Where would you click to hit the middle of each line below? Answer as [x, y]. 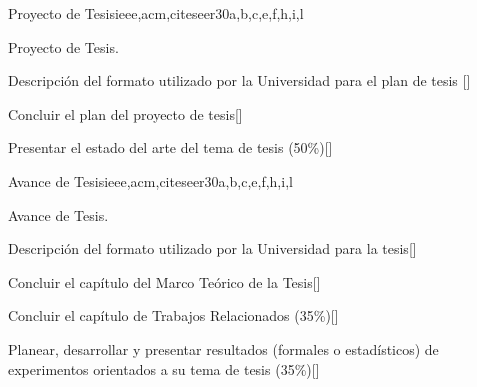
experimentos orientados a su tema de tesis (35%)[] [164, 368]
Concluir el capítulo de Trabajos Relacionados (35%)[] [173, 315]
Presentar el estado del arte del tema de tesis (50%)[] [170, 147]
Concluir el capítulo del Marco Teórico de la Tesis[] [164, 281]
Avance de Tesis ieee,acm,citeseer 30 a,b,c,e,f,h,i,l [150, 180]
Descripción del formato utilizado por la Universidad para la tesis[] [212, 248]
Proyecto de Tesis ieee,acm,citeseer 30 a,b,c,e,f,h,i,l [156, 13]
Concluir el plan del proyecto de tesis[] [125, 113]
